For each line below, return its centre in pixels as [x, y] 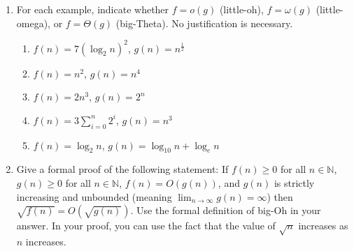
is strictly [294, 183]
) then [280, 196]
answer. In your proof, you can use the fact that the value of [146, 226]
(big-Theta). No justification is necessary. [204, 23]
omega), [34, 23]
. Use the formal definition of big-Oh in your [226, 210]
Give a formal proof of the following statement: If [122, 169]
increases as [323, 226]
